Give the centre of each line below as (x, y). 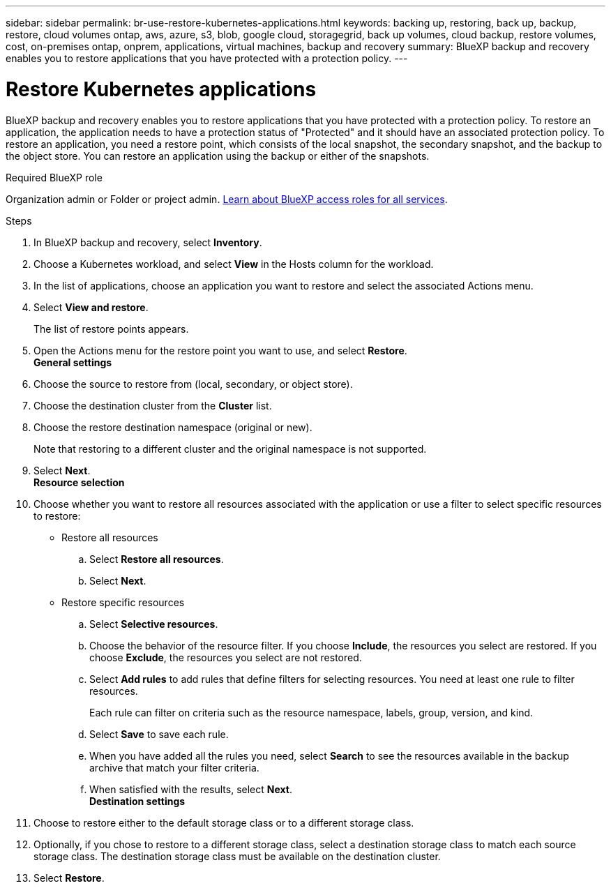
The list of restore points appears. (111, 329)
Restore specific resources (123, 602)
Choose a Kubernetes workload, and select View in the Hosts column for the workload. (234, 264)
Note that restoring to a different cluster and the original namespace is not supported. (230, 449)
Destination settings (137, 801)
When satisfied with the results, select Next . (191, 789)
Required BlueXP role (54, 177)
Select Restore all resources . (157, 559)
